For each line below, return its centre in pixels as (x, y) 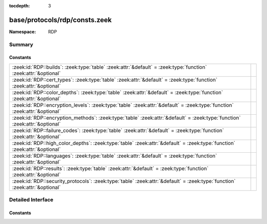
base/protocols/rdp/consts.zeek (61, 20)
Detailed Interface (31, 200)
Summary (21, 45)
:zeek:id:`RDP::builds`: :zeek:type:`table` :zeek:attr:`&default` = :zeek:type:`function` (110, 67)
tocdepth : (20, 6)
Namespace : (23, 32)
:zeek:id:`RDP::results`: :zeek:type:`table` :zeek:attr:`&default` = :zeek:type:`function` (110, 168)
